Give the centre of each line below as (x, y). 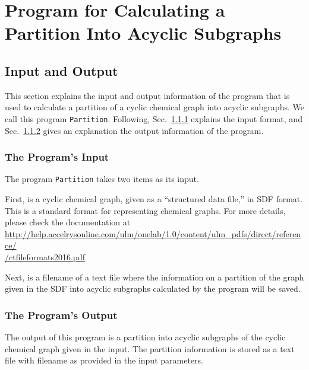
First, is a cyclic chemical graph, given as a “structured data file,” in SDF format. (154, 199)
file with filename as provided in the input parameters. (104, 360)
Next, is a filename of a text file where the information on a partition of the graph (154, 277)
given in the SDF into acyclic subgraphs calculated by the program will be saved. (153, 288)
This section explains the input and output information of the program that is (147, 95)
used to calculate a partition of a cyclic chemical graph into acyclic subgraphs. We (154, 107)
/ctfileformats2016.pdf (45, 257)
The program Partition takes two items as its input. (102, 179)
